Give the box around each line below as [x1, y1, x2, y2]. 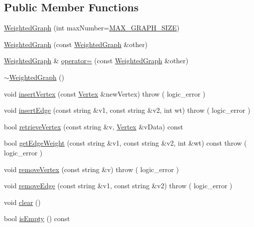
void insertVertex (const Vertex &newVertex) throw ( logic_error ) [4, 88, 205, 99]
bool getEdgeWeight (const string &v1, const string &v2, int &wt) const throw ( [4, 138, 247, 148]
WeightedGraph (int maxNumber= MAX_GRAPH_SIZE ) [4, 23, 180, 33]
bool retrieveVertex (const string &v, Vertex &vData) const [4, 121, 183, 131]
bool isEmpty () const [4, 213, 70, 224]
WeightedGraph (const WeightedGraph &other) [4, 39, 148, 49]
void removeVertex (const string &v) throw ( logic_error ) [4, 164, 179, 174]
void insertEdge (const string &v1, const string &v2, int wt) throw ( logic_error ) [4, 105, 251, 115]
